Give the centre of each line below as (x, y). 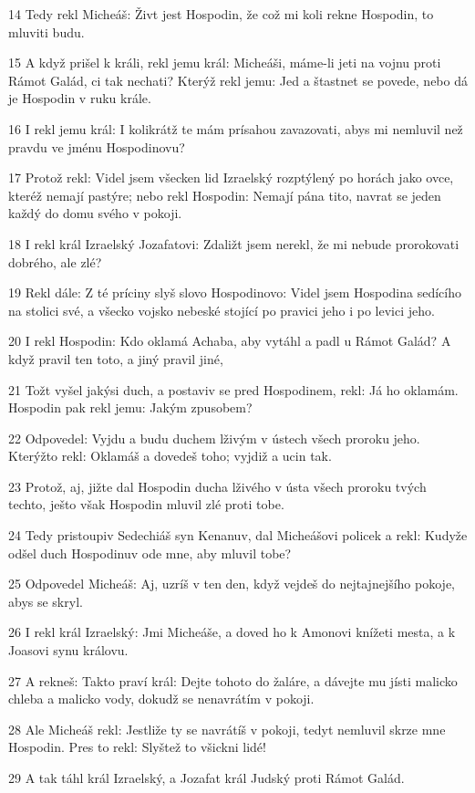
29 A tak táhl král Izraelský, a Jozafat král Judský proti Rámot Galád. (207, 777)
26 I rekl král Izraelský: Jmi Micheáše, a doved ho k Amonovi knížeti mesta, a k (232, 632)
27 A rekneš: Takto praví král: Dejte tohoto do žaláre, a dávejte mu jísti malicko (233, 680)
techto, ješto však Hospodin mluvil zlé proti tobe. (146, 504)
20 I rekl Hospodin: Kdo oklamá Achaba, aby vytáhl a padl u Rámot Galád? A (230, 341)
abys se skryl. (46, 601)
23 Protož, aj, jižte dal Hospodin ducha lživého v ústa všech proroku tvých (217, 486)
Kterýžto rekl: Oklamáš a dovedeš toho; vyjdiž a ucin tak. (170, 456)
